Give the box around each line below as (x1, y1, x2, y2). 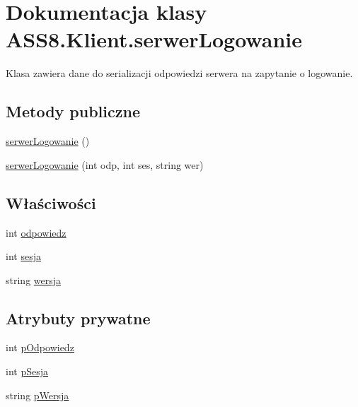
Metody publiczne (6, 100, 140, 122)
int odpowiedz (6, 225, 67, 240)
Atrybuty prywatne (6, 307, 151, 329)
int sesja (6, 249, 41, 264)
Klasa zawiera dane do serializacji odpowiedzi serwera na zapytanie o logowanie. (6, 66, 353, 81)
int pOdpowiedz (6, 340, 74, 355)
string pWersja (6, 387, 69, 402)
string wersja (6, 272, 62, 287)
